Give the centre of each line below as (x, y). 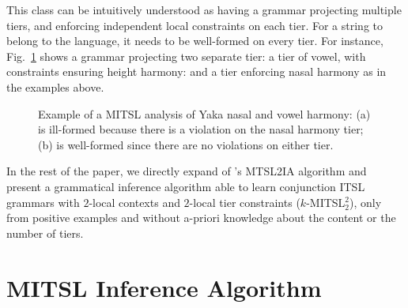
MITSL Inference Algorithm (164, 287)
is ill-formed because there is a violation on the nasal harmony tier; (201, 129)
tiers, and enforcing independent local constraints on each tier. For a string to (195, 25)
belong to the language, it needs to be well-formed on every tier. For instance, (195, 41)
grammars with (43, 202)
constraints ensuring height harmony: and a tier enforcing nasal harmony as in (196, 71)
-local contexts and (134, 202)
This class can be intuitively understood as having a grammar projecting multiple (204, 9)
